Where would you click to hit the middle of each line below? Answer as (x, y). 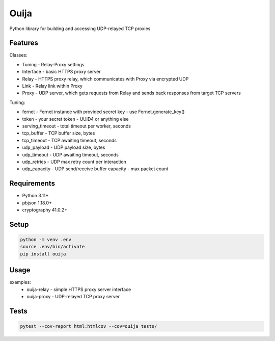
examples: (20, 282)
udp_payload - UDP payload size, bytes (64, 147)
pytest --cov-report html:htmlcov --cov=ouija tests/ (89, 326)
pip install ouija (43, 254)
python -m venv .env (46, 240)
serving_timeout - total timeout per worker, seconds (76, 126)
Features (24, 43)
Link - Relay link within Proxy (52, 86)
